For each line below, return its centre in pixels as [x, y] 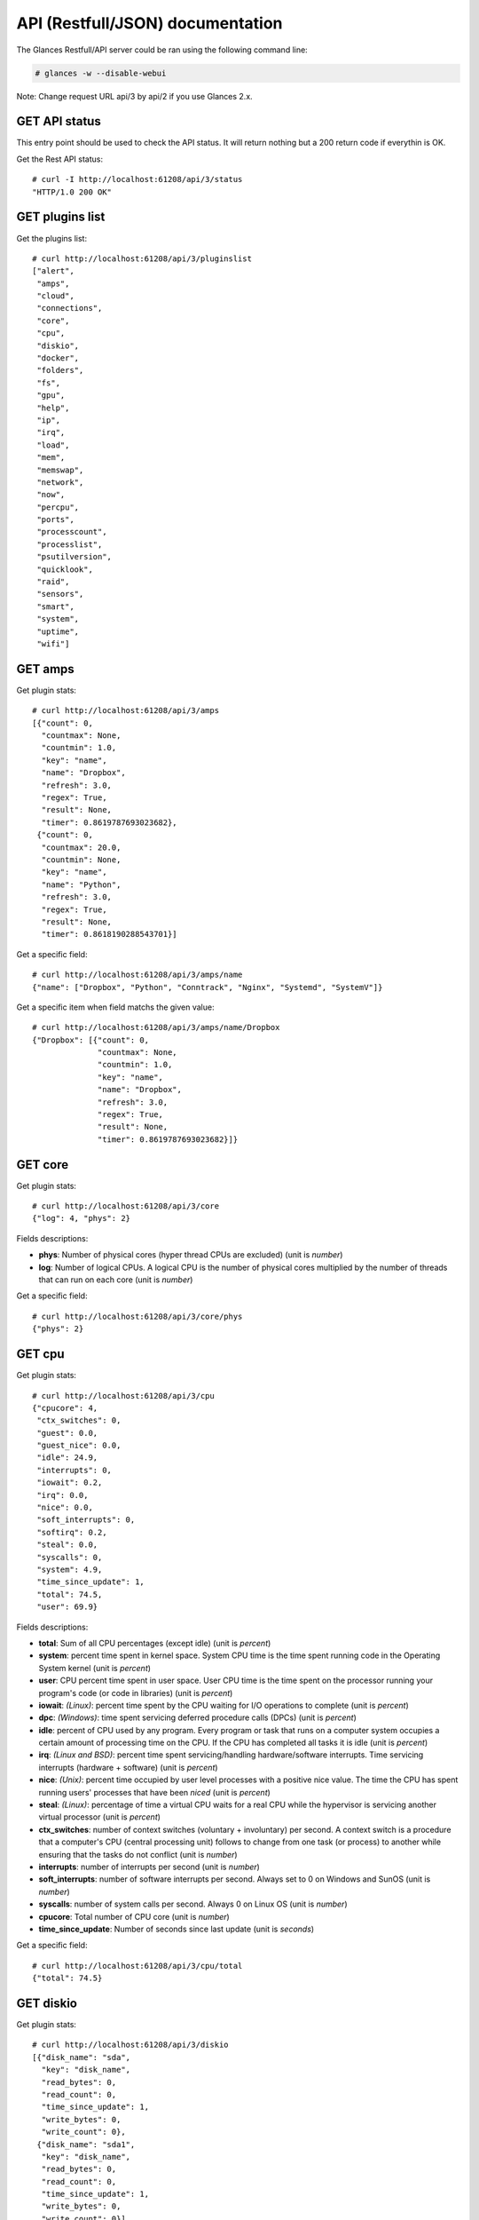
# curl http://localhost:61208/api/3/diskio [131, 2045]
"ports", [55, 520]
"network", [60, 482]
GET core [43, 1165]
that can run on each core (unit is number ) [116, 1280]
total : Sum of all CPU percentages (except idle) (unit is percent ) [155, 1643]
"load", [53, 445]
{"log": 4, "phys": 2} [82, 1218]
